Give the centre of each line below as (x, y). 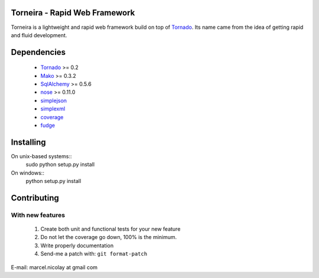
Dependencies (38, 52)
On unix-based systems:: (41, 156)
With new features (38, 215)
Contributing (35, 198)
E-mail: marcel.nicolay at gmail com (54, 267)
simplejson (54, 100)
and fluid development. (39, 35)
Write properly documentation (77, 246)
